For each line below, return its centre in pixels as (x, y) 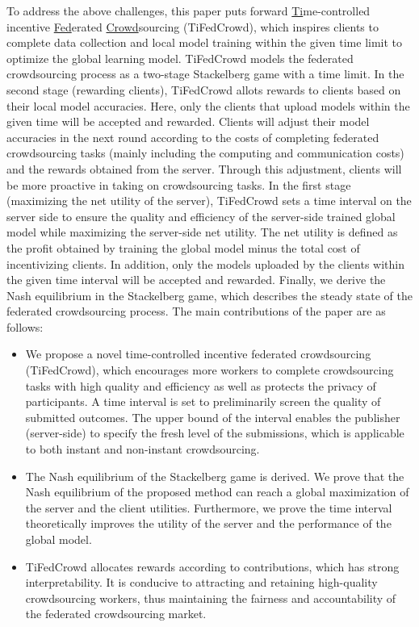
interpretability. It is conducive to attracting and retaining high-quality (201, 582)
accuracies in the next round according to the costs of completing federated (193, 137)
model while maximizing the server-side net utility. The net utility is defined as (202, 232)
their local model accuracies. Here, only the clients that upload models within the (208, 105)
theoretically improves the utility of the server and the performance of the (208, 523)
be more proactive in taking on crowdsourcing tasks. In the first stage (179, 184)
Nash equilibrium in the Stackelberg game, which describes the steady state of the (209, 295)
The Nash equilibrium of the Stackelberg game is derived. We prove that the (215, 476)
